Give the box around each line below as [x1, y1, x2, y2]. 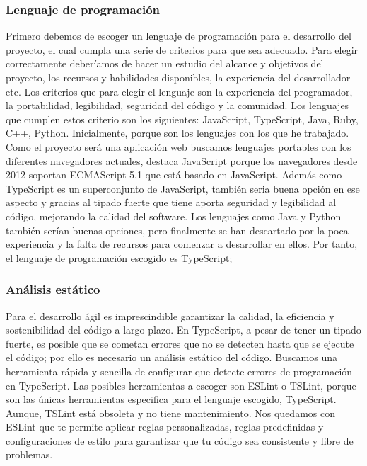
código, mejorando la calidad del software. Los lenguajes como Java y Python [6, 208, 342, 223]
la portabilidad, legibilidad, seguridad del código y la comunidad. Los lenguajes [6, 98, 349, 113]
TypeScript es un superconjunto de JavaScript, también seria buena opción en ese [6, 181, 360, 195]
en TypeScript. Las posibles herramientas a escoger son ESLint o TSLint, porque [6, 377, 356, 392]
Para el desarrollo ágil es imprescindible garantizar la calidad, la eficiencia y [6, 308, 334, 323]
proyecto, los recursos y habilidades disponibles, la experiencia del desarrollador [6, 70, 351, 84]
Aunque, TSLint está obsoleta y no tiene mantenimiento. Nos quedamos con [6, 405, 335, 420]
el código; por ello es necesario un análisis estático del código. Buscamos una [6, 350, 337, 365]
